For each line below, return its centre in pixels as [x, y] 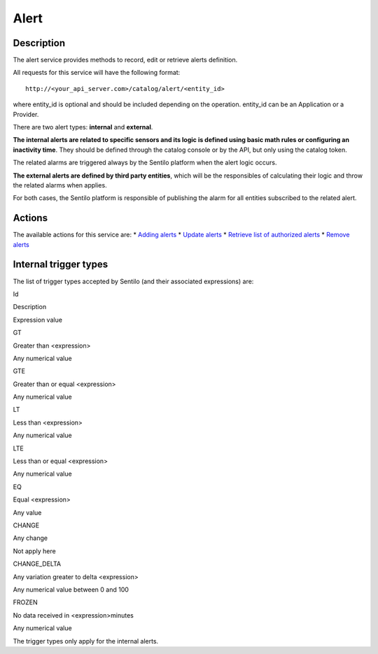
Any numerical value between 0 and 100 [71, 589]
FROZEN [25, 602]
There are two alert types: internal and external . [83, 127]
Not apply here [34, 551]
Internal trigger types [61, 265]
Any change [30, 538]
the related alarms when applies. [60, 185]
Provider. [26, 114]
